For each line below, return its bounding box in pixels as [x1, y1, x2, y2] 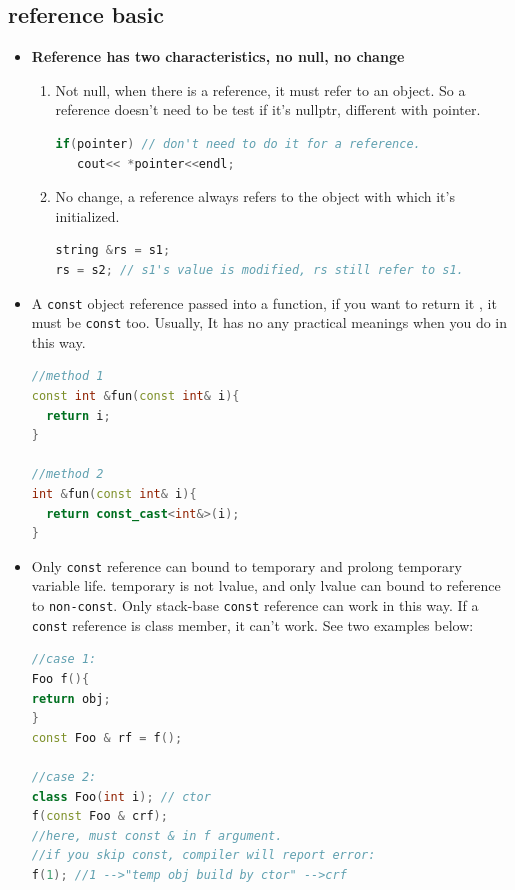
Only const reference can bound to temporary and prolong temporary [31, 555, 462, 576]
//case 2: [31, 769, 97, 784]
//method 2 [31, 467, 104, 482]
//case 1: [31, 652, 97, 667]
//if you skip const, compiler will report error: [31, 848, 376, 863]
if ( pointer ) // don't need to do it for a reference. [55, 136, 421, 151]
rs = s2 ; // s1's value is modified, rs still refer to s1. [55, 262, 464, 277]
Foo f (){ [31, 671, 90, 686]
